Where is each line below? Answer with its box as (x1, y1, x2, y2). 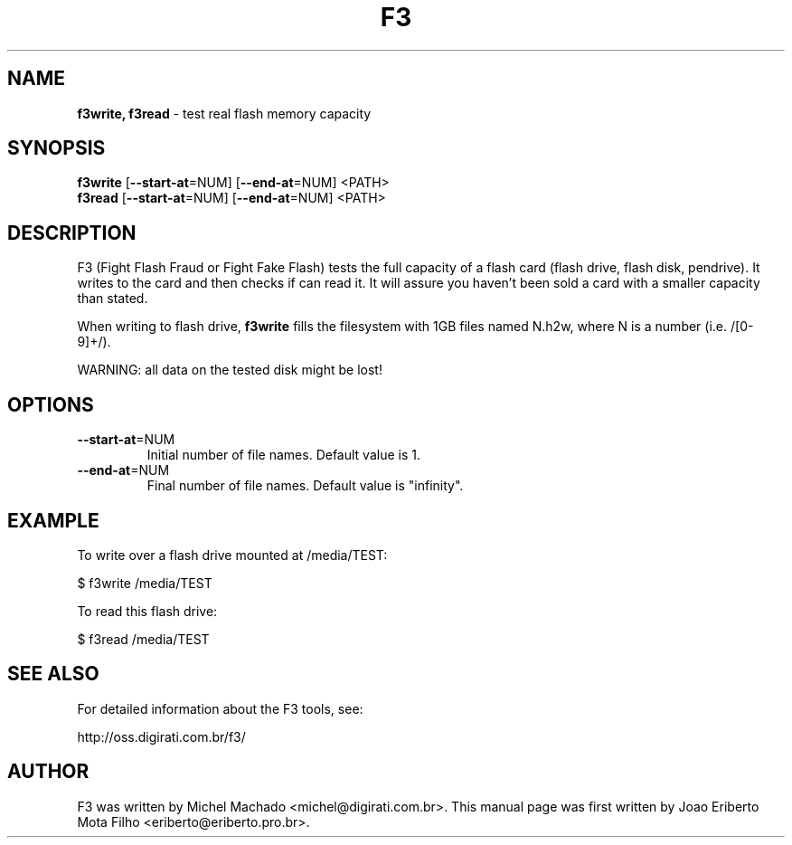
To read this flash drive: (77, 603, 218, 619)
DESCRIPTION (7, 221, 137, 244)
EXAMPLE (7, 508, 99, 532)
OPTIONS (7, 393, 94, 416)
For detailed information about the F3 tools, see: (77, 700, 363, 717)
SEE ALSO (7, 662, 99, 686)
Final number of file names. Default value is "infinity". (146, 478, 464, 494)
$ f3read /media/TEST (77, 631, 210, 647)
